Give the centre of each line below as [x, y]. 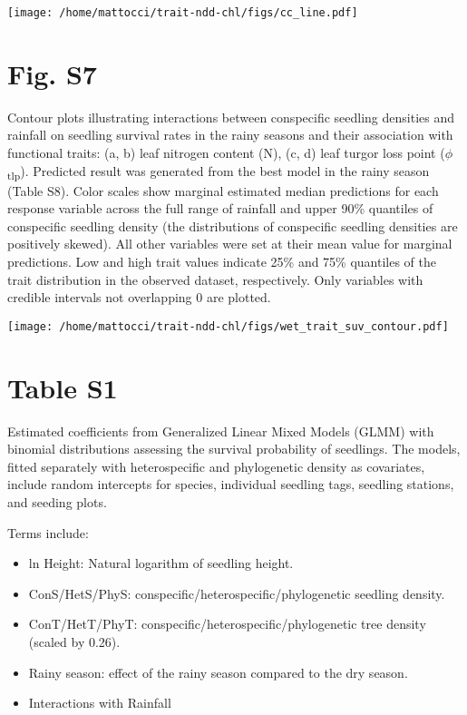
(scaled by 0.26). [74, 641]
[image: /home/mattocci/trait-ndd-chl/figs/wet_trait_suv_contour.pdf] [228, 326]
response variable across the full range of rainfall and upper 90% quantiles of [220, 208]
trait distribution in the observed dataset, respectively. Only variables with [215, 279]
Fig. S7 [52, 73]
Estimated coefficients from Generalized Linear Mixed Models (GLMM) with [221, 431]
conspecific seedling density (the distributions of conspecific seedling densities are [233, 225]
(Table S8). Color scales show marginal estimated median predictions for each [223, 190]
